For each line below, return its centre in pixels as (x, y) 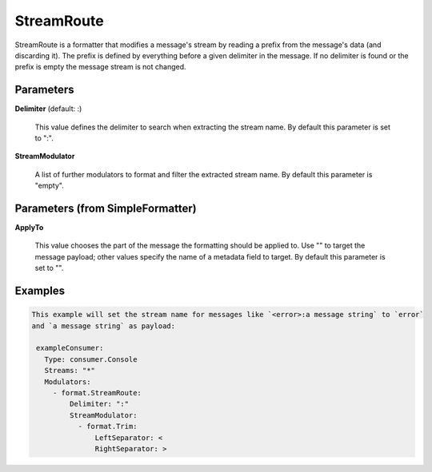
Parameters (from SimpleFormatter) (106, 208)
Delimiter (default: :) (48, 109)
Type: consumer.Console (91, 359)
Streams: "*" (70, 371)
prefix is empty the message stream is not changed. (101, 67)
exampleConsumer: (70, 348)
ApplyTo (29, 228)
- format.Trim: (108, 426)
